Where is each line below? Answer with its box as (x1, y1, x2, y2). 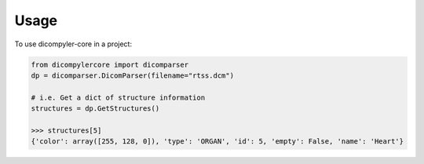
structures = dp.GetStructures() (31, 104, 160, 113)
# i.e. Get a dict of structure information (31, 93, 206, 102)
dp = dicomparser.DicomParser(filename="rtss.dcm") (31, 71, 235, 80)
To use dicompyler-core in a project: (14, 39, 133, 49)
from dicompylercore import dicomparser (31, 60, 188, 69)
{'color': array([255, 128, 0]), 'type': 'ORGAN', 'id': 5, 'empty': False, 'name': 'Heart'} (31, 137, 404, 146)
